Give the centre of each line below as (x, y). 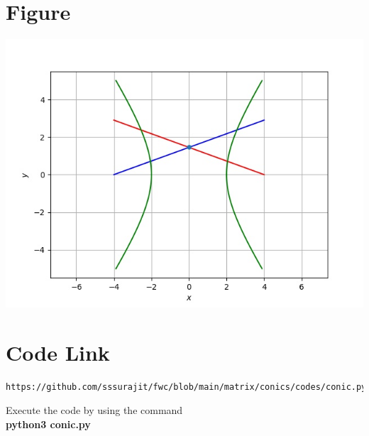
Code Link (58, 352)
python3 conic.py (48, 424)
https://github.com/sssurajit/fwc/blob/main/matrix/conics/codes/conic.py (186, 387)
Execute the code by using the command (94, 410)
